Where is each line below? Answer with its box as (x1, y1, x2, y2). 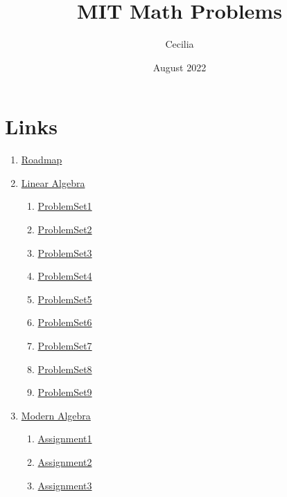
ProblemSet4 (37, 269, 92, 283)
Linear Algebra (21, 175, 85, 190)
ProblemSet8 (37, 361, 92, 376)
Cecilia (165, 37, 194, 51)
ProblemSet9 (37, 385, 92, 399)
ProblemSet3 (37, 245, 92, 260)
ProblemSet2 (37, 222, 92, 237)
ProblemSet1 (37, 199, 92, 213)
